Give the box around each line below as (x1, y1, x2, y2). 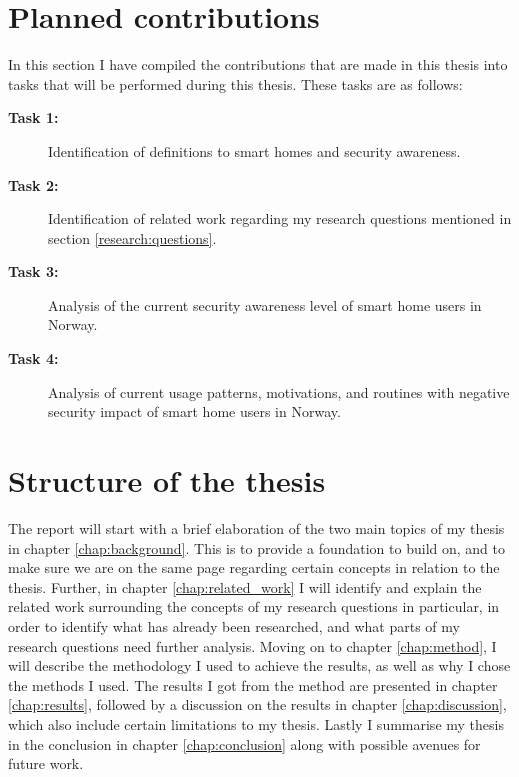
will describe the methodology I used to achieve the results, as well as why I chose (8, 655, 511, 676)
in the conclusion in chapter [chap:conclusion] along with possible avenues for (8, 733, 481, 754)
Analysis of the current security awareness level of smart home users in (48, 294, 482, 315)
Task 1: (8, 107, 59, 128)
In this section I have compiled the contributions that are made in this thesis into (8, 54, 508, 75)
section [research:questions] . (48, 227, 217, 248)
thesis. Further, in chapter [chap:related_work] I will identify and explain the (8, 576, 482, 597)
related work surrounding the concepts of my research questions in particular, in (8, 596, 500, 617)
